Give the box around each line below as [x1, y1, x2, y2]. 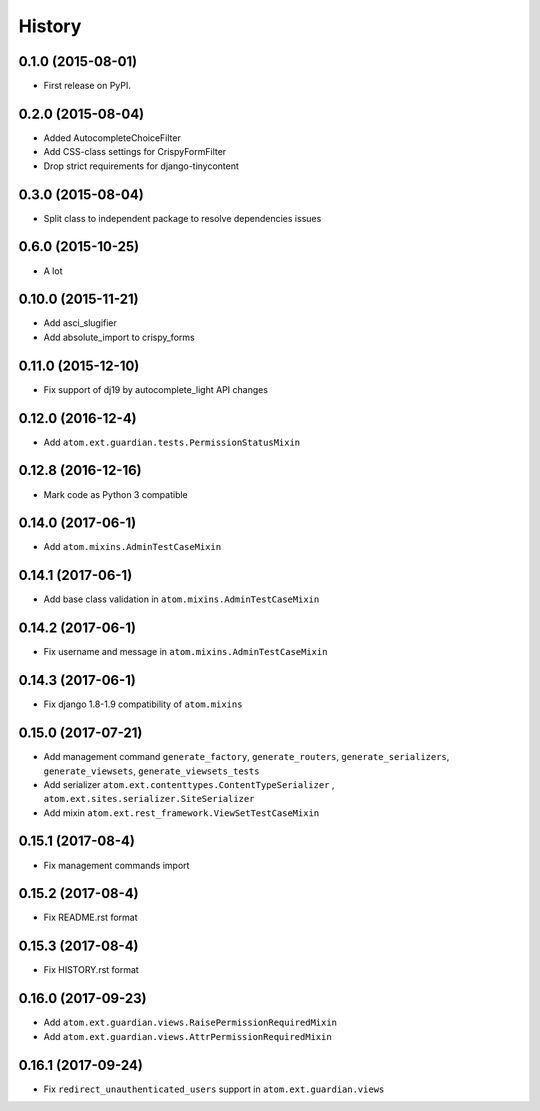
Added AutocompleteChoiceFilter [43, 131, 182, 144]
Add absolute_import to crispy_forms [43, 331, 195, 343]
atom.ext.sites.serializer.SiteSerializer [43, 793, 255, 805]
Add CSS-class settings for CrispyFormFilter [43, 146, 227, 158]
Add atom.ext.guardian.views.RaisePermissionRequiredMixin [43, 1016, 338, 1029]
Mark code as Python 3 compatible [43, 488, 189, 500]
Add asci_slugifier [43, 317, 117, 329]
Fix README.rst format [43, 911, 139, 924]
